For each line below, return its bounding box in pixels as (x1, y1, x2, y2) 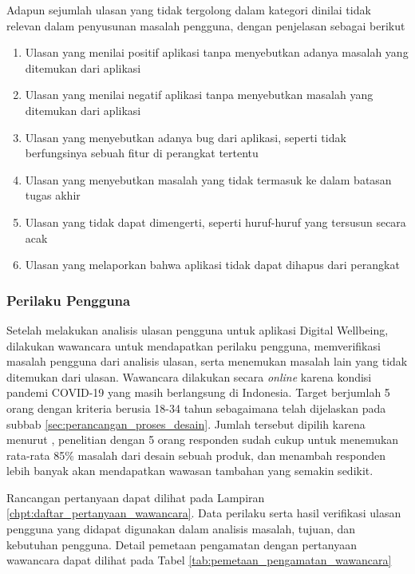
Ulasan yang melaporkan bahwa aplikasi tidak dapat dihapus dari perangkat (25, 256, 400, 273)
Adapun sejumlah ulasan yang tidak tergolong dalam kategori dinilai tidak (6, 2, 371, 18)
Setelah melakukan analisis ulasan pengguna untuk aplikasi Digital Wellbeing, (6, 321, 389, 338)
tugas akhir (25, 187, 81, 204)
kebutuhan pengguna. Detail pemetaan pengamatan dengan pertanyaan (6, 536, 357, 552)
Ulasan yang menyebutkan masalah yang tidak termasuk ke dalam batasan (25, 171, 392, 188)
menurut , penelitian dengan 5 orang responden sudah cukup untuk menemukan (6, 431, 399, 448)
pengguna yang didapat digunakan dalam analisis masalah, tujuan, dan (6, 521, 356, 537)
